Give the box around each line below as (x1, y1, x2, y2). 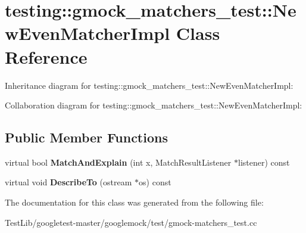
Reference (5, 44, 88, 69)
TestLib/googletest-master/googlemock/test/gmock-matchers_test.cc (5, 216, 257, 228)
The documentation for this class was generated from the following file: (5, 196, 264, 209)
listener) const (238, 156, 290, 168)
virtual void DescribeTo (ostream (5, 176, 132, 188)
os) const (139, 176, 171, 188)
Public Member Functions (5, 128, 168, 147)
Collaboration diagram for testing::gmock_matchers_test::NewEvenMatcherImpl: (5, 99, 302, 111)
